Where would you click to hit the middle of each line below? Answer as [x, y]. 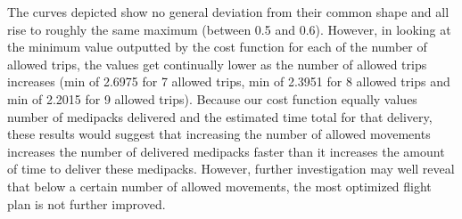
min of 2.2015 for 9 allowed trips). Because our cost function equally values [212, 98]
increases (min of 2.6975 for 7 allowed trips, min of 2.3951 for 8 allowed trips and [229, 81]
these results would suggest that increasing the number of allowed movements [219, 134]
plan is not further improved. [87, 203]
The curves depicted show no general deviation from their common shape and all [228, 12]
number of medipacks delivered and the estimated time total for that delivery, [220, 116]
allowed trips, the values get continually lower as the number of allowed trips [217, 64]
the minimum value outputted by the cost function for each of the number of [217, 47]
